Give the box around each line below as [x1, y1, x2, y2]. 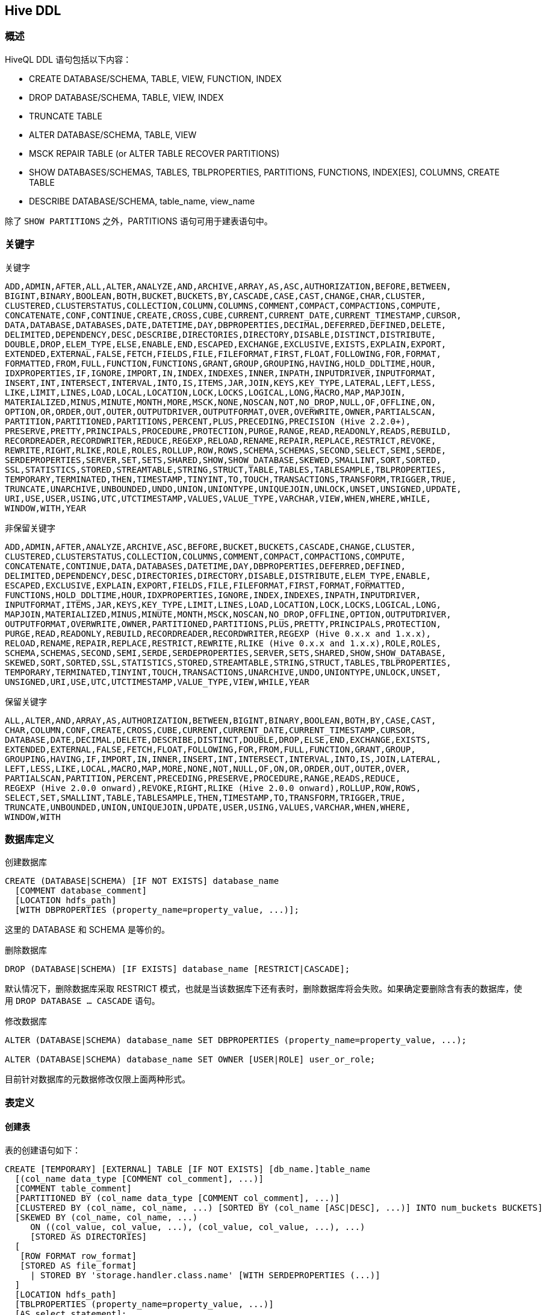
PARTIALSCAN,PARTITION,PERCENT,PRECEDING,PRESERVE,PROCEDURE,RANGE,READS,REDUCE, [5, 773, 401, 783]
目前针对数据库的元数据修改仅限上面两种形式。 [5, 1074, 190, 1085]
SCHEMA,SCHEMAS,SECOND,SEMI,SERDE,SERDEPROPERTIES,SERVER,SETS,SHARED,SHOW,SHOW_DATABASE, [5, 648, 447, 658]
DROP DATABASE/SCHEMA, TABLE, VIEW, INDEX [29, 92, 224, 102]
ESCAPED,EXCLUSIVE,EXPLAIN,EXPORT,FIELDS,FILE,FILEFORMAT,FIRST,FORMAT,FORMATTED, [5, 580, 406, 590]
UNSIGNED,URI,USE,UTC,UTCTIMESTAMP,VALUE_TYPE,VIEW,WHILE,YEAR [5, 676, 309, 687]
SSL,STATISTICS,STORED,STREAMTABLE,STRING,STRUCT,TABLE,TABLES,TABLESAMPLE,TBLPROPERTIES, [5, 464, 447, 475]
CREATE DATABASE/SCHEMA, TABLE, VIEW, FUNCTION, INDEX [29, 73, 282, 84]
